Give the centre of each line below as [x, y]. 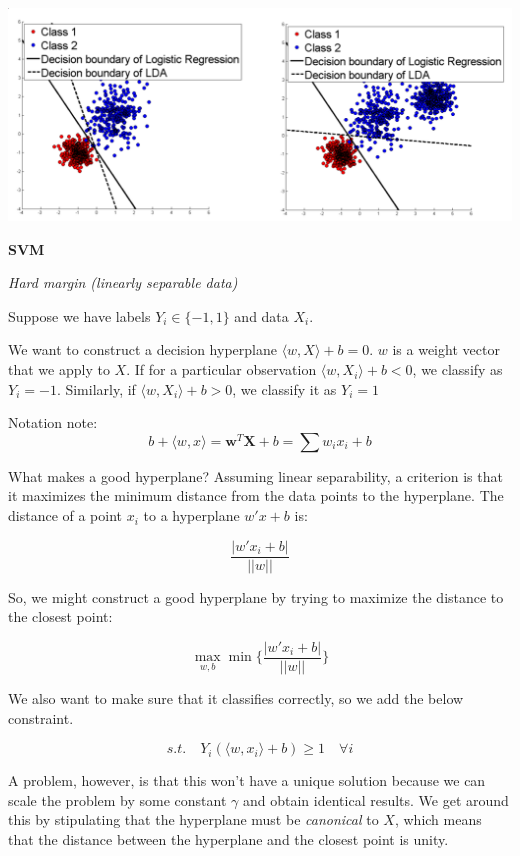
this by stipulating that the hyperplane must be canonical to [193, 819]
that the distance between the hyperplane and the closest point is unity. [228, 838]
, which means [438, 819]
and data [261, 315]
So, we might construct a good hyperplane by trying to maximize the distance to [256, 596]
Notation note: [53, 422]
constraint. [41, 717]
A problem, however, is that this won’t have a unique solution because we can [247, 780]
